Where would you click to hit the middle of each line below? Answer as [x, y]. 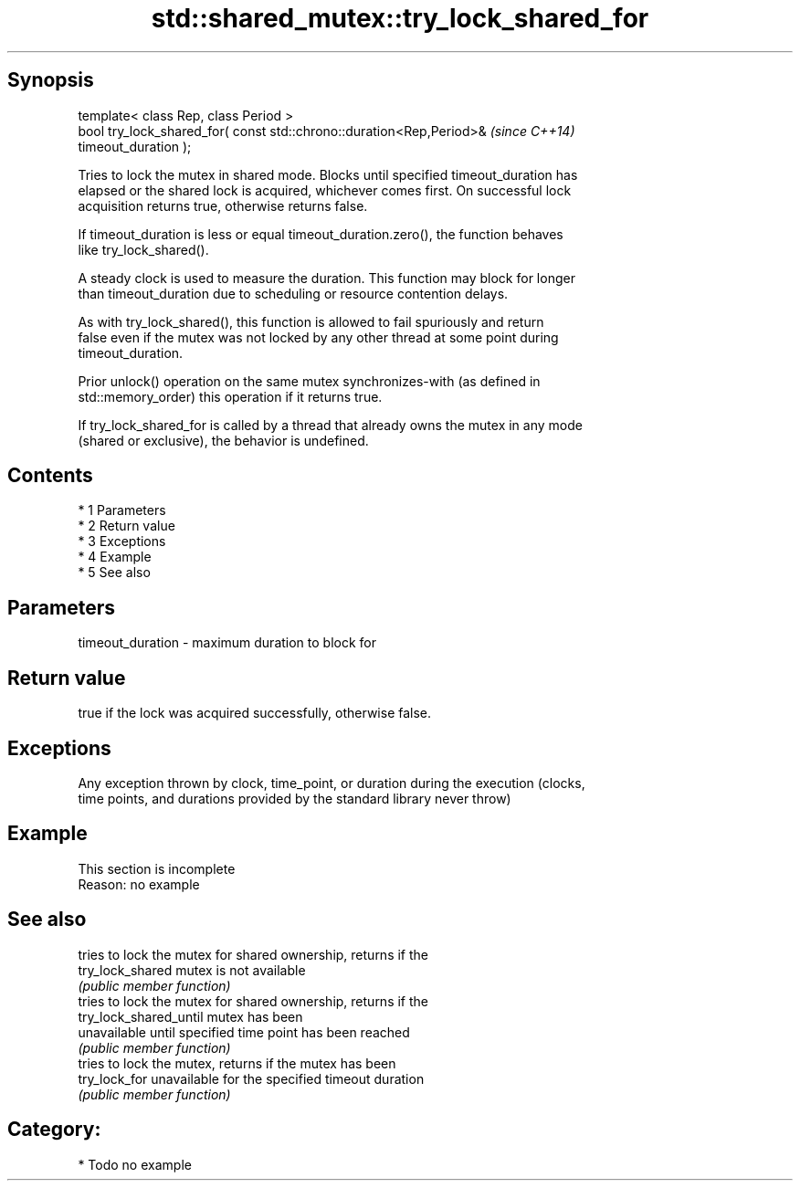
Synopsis [51, 80]
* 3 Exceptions [122, 541]
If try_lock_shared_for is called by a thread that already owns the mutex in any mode [330, 425]
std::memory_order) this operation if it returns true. [230, 396]
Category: [54, 1130]
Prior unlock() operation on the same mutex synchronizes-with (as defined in [309, 381]
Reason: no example [139, 884]
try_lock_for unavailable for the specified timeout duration [251, 1078]
